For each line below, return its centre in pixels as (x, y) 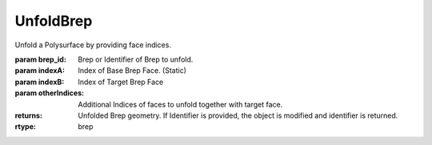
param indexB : (40, 82)
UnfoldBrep (54, 21)
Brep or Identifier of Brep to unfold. (136, 59)
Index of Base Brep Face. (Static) (132, 70)
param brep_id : (41, 59)
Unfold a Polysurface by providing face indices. (93, 45)
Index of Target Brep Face (121, 82)
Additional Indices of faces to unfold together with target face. (180, 104)
